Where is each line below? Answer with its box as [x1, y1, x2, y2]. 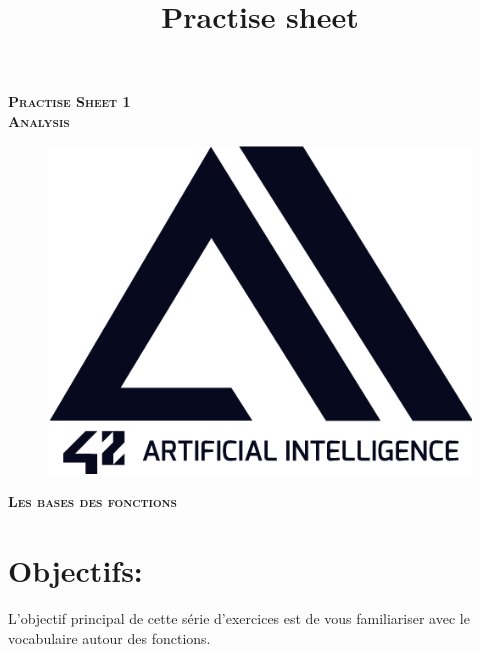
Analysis [8, 110, 70, 131]
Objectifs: [8, 550, 143, 591]
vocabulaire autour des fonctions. [8, 627, 211, 648]
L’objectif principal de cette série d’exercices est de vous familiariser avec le [8, 608, 470, 629]
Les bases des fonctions [8, 491, 177, 512]
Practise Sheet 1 [8, 91, 131, 112]
